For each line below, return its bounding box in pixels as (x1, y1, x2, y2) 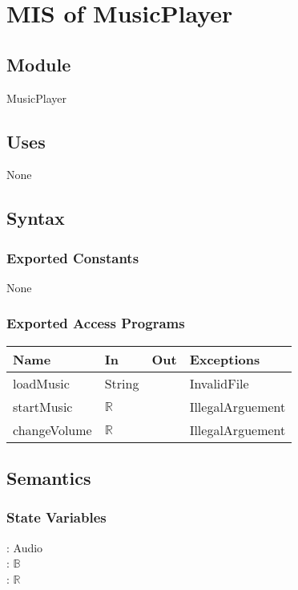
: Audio (6, 539, 43, 555)
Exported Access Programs (6, 313, 185, 333)
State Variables (6, 507, 107, 527)
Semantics (6, 466, 91, 490)
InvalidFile (189, 373, 249, 393)
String (104, 373, 139, 393)
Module (6, 51, 71, 76)
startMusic (13, 397, 73, 416)
